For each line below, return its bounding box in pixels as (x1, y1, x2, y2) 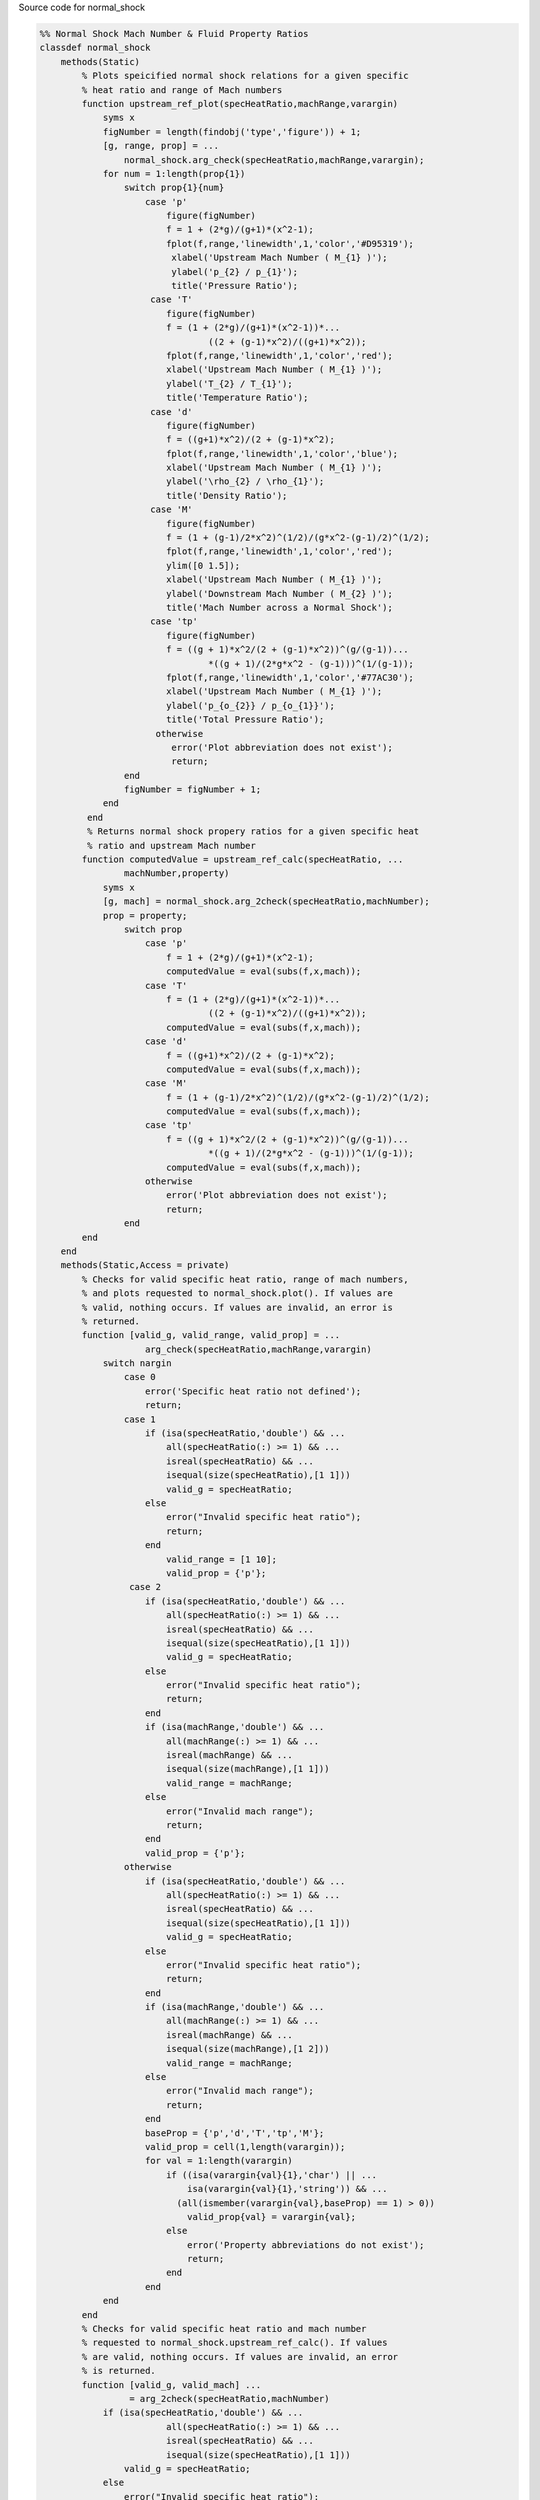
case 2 (128, 1581, 162, 1593)
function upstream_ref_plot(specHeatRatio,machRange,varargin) (81, 98, 399, 109)
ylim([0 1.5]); (165, 560, 240, 571)
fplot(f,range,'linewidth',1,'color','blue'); (165, 448, 399, 459)
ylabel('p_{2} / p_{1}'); (171, 266, 299, 277)
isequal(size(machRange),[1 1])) (165, 1763, 330, 1775)
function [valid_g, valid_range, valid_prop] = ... (81, 1330, 341, 1341)
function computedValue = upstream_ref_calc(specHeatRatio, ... (81, 854, 404, 865)
